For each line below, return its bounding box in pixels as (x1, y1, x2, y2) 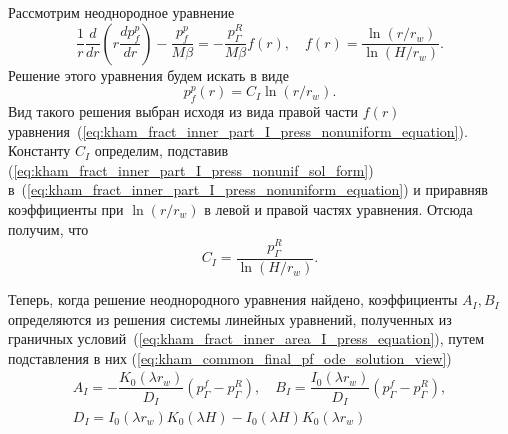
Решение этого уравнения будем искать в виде (8, 64, 289, 85)
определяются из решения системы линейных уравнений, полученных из (8, 308, 452, 329)
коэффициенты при (8, 198, 124, 219)
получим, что (8, 218, 89, 239)
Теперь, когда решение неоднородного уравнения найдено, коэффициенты (8, 289, 458, 310)
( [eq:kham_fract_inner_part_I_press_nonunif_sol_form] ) (8, 159, 374, 180)
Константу (8, 140, 71, 161)
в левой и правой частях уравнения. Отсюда (204, 198, 473, 219)
